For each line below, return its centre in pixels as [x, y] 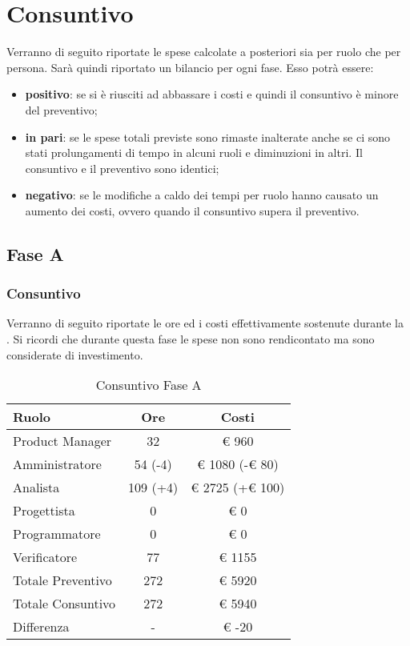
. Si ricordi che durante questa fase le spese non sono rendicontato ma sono [191, 339]
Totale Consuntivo [64, 604]
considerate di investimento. [75, 354]
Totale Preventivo [62, 580]
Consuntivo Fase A [149, 385]
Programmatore [57, 534]
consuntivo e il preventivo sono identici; [122, 168]
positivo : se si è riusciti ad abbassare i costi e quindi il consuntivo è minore [212, 94]
